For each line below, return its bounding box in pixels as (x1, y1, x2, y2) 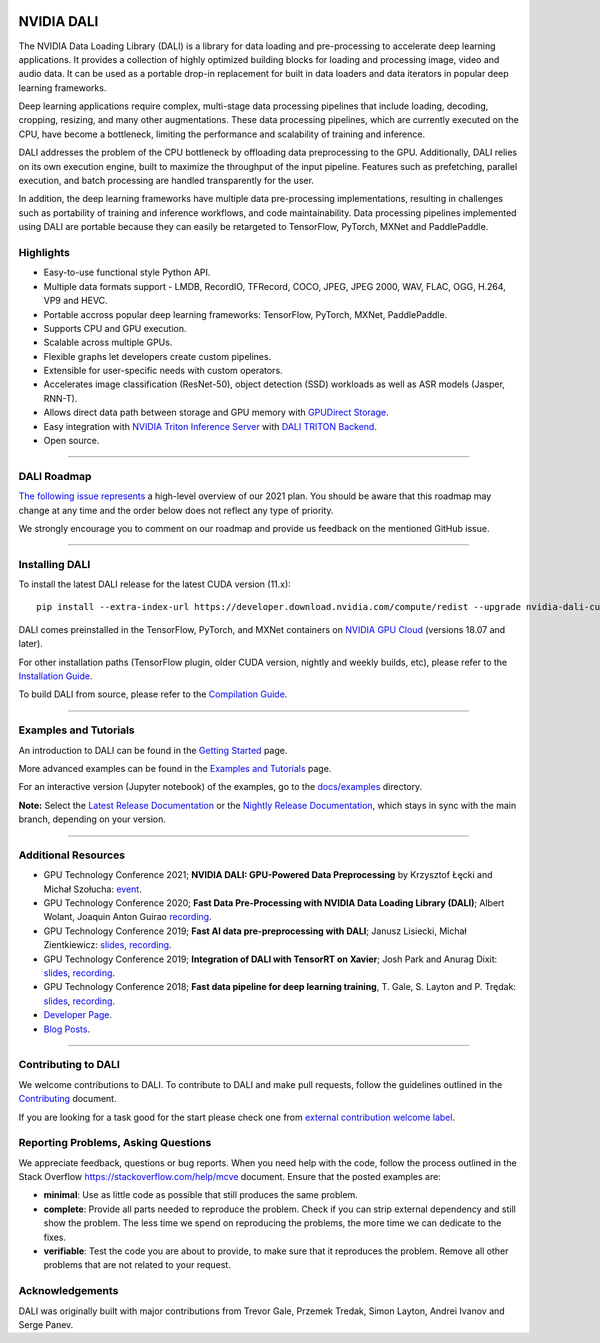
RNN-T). (43, 392, 78, 404)
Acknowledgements (18, 1284, 119, 1298)
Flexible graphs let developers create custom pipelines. (43, 350, 272, 362)
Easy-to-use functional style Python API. (43, 266, 211, 279)
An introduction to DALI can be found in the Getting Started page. (18, 744, 288, 756)
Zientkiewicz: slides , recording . (43, 939, 172, 951)
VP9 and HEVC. (43, 295, 109, 307)
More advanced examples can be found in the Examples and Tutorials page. (18, 762, 332, 774)
